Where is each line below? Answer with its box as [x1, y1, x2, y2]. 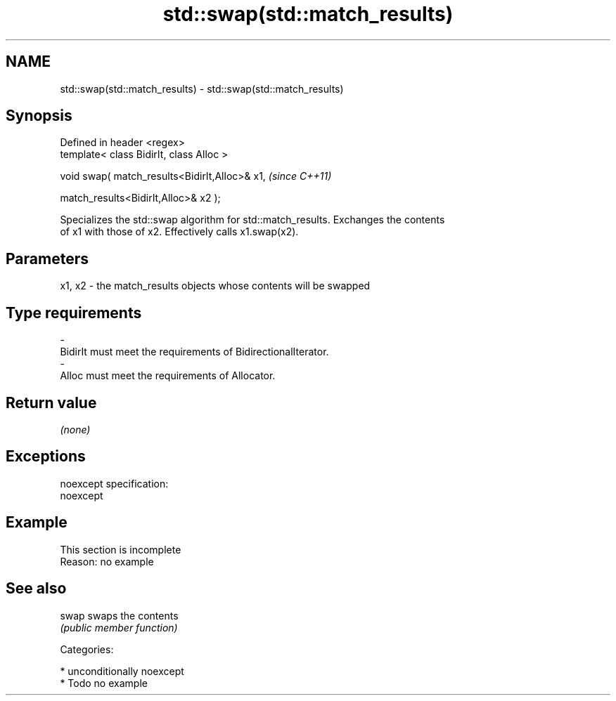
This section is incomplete [60, 543, 181, 556]
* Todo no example [60, 676, 148, 689]
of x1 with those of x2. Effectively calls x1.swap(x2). [60, 225, 299, 238]
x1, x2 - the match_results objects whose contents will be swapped [60, 280, 371, 292]
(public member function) [60, 621, 178, 634]
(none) [60, 423, 91, 435]
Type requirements [6, 303, 142, 322]
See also [6, 579, 67, 598]
